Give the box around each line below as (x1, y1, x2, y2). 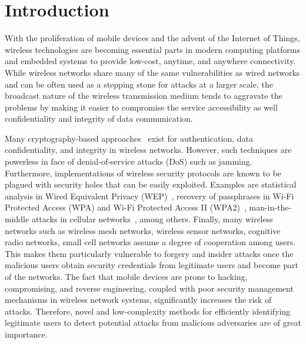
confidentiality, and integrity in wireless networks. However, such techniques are (5, 143, 292, 156)
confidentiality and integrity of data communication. (5, 112, 193, 125)
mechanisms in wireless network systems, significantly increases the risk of (5, 293, 272, 306)
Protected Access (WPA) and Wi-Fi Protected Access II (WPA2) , (5, 201, 247, 213)
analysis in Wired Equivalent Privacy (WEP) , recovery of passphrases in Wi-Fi (5, 189, 294, 202)
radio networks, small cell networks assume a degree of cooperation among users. (5, 236, 296, 248)
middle (5, 213, 29, 225)
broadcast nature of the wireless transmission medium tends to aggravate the (5, 89, 282, 102)
